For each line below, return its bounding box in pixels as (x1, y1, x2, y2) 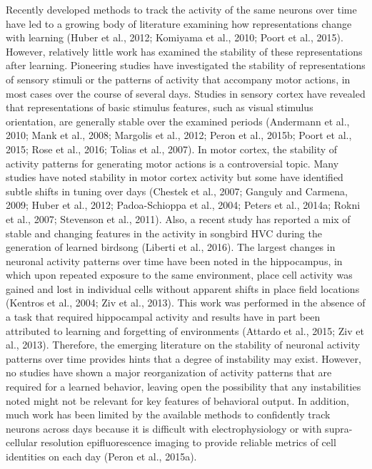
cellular (6, 435, 38, 450)
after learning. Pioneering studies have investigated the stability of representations (6, 58, 366, 73)
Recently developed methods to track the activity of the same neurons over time (6, 2, 357, 16)
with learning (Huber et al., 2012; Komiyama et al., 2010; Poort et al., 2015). (6, 30, 343, 45)
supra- (325, 421, 353, 435)
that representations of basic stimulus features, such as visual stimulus (6, 100, 313, 115)
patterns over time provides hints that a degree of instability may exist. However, (6, 351, 361, 366)
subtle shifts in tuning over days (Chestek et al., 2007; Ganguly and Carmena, (6, 183, 348, 198)
